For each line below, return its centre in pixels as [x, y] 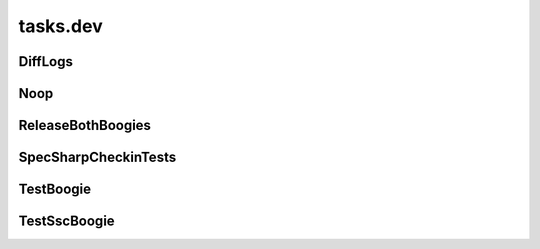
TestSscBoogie [66, 221]
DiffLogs [46, 61]
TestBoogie [55, 189]
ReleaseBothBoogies [85, 125]
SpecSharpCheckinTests [97, 157]
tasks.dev [61, 26]
